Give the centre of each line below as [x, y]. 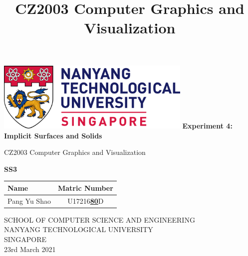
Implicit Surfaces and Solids [53, 135]
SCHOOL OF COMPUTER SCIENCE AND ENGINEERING [100, 219]
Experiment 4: [207, 126]
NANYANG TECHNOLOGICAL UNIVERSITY [79, 229]
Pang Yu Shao [29, 200]
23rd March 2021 [30, 249]
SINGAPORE [25, 239]
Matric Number [85, 188]
